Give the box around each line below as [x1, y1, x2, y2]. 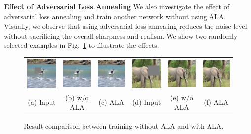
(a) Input [28, 97, 56, 107]
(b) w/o [65, 92, 89, 102]
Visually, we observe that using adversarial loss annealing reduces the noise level [4, 21, 247, 31]
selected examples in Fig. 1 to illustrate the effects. [4, 40, 159, 50]
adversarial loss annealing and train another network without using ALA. [4, 11, 226, 21]
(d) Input [132, 97, 161, 107]
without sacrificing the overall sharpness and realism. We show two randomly [4, 30, 238, 41]
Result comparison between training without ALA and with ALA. [24, 121, 224, 131]
